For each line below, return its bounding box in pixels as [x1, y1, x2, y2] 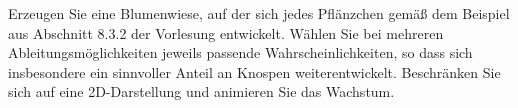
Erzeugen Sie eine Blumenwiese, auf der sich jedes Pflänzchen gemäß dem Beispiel [8, 3, 510, 23]
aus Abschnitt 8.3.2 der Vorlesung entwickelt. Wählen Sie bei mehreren [8, 22, 444, 43]
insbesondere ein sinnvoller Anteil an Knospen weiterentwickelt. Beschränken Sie [8, 61, 501, 82]
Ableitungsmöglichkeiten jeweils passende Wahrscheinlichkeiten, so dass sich [8, 42, 473, 63]
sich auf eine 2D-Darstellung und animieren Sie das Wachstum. [8, 81, 395, 102]
